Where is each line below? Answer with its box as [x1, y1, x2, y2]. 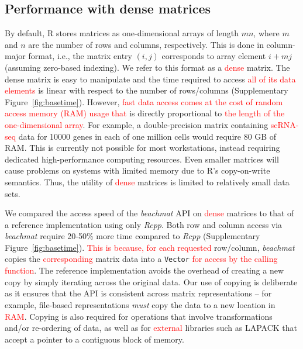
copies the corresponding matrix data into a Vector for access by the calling [5, 253, 278, 265]
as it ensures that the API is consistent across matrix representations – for [5, 287, 272, 299]
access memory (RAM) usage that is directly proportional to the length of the [5, 107, 285, 119]
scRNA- [270, 118, 299, 130]
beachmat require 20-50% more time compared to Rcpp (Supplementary [5, 230, 260, 242]
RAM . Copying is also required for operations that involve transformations [5, 310, 273, 322]
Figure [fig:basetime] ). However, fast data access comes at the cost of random [5, 95, 283, 108]
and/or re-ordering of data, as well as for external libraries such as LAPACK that [5, 322, 298, 334]
